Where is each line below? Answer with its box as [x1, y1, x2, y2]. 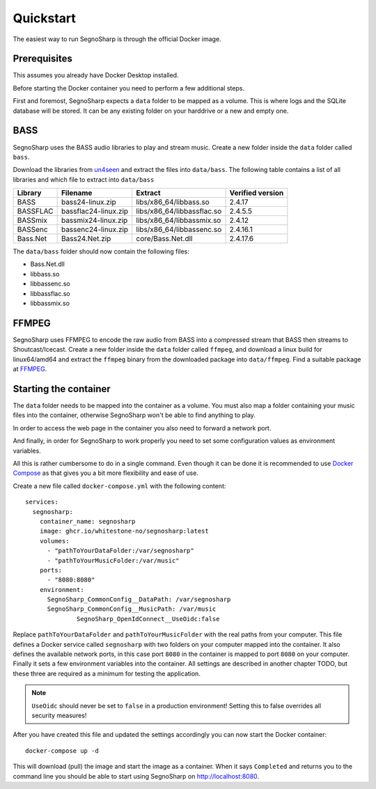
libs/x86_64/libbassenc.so [136, 225, 222, 235]
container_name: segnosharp [39, 517, 136, 525]
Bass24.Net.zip [61, 234, 111, 244]
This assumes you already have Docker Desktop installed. [13, 71, 179, 79]
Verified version [229, 188, 284, 198]
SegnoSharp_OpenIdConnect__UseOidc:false [77, 615, 220, 623]
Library [17, 188, 42, 198]
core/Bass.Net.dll [136, 234, 193, 244]
